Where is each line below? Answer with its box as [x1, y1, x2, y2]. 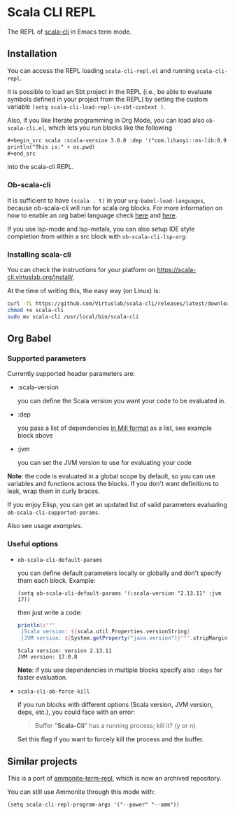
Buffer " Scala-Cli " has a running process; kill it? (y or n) [34, 722, 196, 730]
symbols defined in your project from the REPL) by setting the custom [7, 95, 208, 103]
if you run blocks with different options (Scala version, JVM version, [17, 701, 213, 709]
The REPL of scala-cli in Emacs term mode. [7, 27, 132, 36]
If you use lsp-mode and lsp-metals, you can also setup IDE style [7, 224, 195, 233]
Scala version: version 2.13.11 [17, 647, 112, 654]
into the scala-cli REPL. [7, 163, 74, 171]
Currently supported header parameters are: [7, 370, 135, 378]
